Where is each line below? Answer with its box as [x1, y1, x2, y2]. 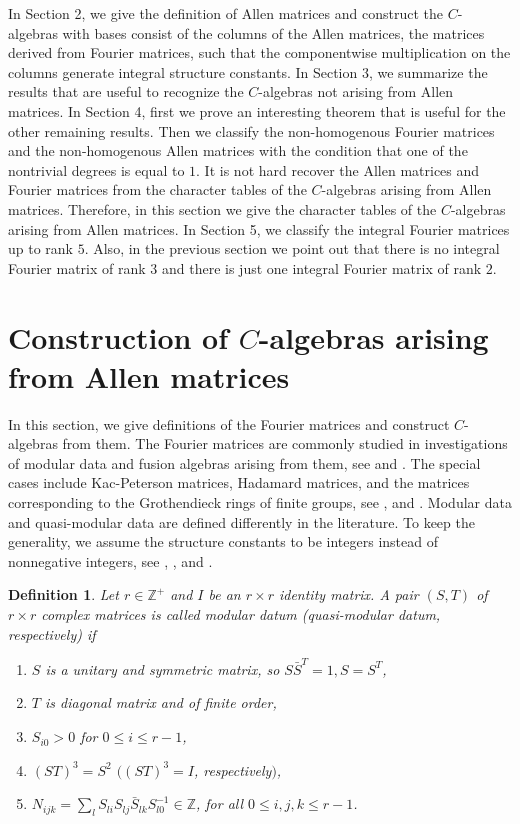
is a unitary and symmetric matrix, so [45, 658, 280, 679]
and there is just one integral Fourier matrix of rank [161, 257, 482, 278]
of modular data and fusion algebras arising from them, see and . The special [8, 452, 481, 473]
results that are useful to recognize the [8, 81, 244, 102]
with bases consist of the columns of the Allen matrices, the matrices [62, 22, 485, 43]
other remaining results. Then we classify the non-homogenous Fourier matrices [8, 120, 495, 141]
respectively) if [8, 623, 96, 644]
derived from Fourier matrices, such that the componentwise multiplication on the [8, 42, 511, 63]
